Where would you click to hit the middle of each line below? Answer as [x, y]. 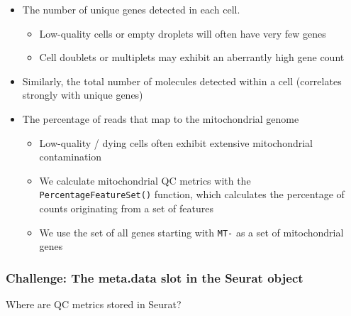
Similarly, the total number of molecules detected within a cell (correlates [182, 81]
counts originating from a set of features [126, 208]
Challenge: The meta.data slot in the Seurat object [155, 277]
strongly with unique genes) [83, 95]
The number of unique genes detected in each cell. [131, 9]
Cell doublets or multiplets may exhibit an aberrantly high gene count [192, 57]
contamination [71, 157]
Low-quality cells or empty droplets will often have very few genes [183, 33]
